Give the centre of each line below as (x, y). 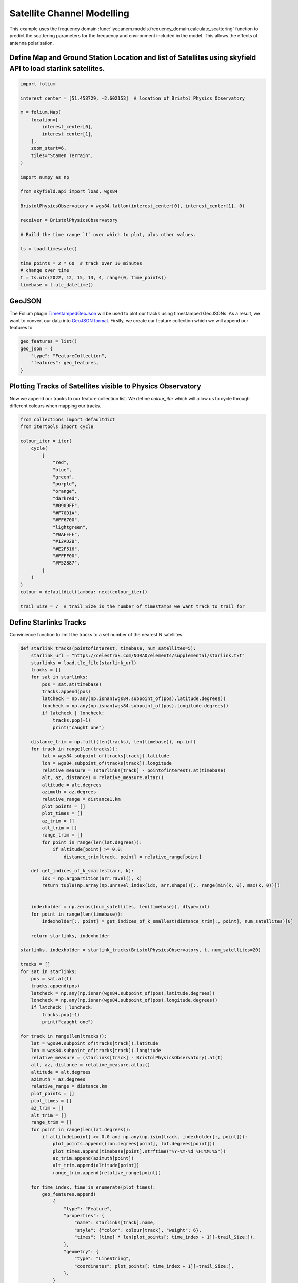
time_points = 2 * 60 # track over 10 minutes (81, 263)
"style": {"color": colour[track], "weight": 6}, (138, 1230)
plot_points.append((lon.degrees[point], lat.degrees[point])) (134, 1144)
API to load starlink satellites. (57, 69)
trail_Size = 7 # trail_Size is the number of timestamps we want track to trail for (133, 606)
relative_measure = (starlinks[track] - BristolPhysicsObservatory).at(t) (127, 1058)
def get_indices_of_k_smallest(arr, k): (83, 871)
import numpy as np (45, 177)
